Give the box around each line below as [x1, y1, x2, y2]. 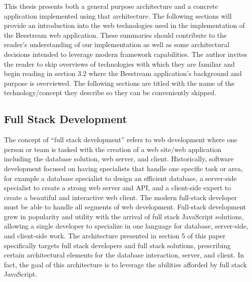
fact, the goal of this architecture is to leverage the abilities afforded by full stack [4, 259, 247, 269]
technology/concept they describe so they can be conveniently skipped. [4, 87, 216, 98]
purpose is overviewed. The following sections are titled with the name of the [4, 77, 235, 88]
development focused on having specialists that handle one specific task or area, [4, 163, 243, 173]
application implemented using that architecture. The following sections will [4, 10, 232, 21]
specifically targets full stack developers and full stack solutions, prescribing [4, 240, 231, 250]
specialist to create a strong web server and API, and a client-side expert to [4, 182, 231, 193]
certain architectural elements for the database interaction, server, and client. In [4, 250, 244, 260]
